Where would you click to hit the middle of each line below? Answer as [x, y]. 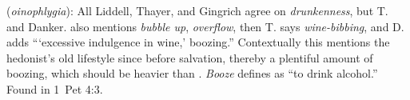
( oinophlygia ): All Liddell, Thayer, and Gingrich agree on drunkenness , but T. [197, 10]
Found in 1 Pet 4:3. [55, 88]
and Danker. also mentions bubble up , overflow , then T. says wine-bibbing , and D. [205, 26]
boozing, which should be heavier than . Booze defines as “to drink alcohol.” [192, 73]
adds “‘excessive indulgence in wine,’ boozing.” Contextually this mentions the [198, 42]
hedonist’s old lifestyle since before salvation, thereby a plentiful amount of [190, 57]
